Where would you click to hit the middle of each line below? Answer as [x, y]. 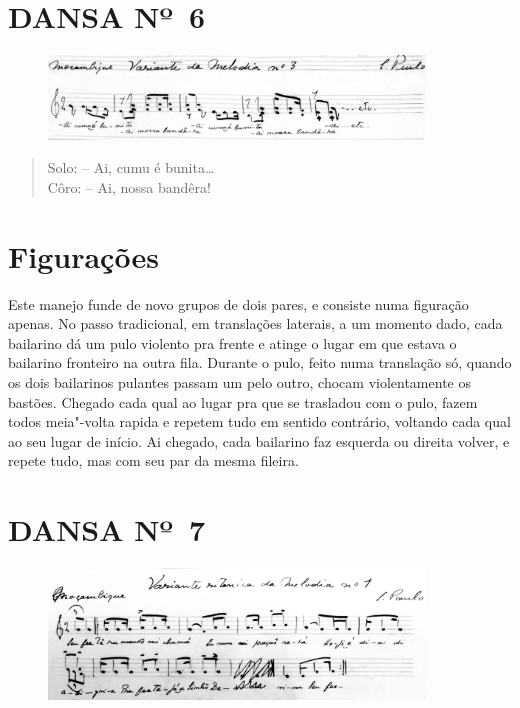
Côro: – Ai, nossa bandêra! [129, 186]
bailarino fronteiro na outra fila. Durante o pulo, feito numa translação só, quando [260, 362]
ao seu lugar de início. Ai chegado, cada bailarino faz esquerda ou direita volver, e [259, 440]
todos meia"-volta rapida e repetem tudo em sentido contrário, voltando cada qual [259, 421]
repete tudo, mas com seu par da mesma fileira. [153, 460]
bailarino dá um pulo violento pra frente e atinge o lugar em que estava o [232, 342]
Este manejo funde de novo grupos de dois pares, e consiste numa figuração [238, 303]
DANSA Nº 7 [107, 529]
